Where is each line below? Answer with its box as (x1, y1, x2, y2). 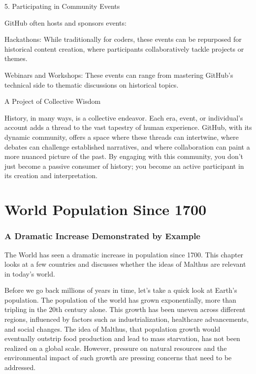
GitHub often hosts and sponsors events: (4, 17, 127, 28)
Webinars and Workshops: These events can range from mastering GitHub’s (4, 69, 233, 80)
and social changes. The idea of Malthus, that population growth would (4, 323, 221, 334)
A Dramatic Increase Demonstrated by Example (4, 230, 200, 242)
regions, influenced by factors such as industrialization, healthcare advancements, (4, 314, 249, 324)
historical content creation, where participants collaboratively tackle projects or (4, 43, 244, 54)
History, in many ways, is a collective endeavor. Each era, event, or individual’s (4, 112, 243, 123)
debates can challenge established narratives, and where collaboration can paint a (4, 141, 250, 152)
